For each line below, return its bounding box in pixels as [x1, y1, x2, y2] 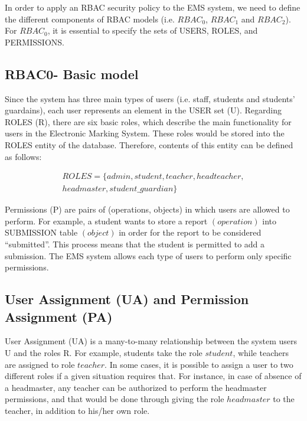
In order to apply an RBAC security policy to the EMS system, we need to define [5, 1, 301, 13]
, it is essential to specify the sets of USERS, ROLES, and [47, 24, 258, 37]
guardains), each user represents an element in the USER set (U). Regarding [5, 104, 282, 116]
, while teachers [233, 346, 289, 358]
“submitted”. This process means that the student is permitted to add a [5, 237, 265, 250]
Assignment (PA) [5, 307, 113, 325]
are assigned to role [5, 358, 75, 370]
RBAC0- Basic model [5, 64, 139, 83]
